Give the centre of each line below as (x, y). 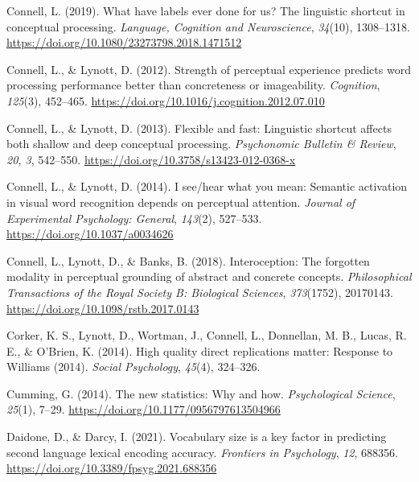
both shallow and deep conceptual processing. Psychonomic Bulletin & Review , (201, 144)
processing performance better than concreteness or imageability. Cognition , (193, 85)
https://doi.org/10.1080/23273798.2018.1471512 (124, 42)
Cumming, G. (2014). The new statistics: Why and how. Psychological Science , (201, 393)
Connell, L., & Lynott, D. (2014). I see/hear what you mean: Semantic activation (207, 186)
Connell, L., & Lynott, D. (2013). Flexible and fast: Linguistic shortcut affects (199, 128)
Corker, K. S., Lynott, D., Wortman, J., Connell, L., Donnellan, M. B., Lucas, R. (207, 335)
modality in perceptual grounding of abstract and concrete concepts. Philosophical (209, 276)
